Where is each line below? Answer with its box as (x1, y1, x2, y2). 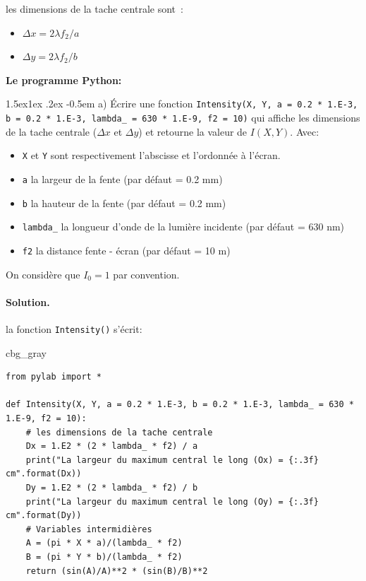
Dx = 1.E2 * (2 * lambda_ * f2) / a (25, 441, 198, 452)
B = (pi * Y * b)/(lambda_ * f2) (25, 551, 183, 562)
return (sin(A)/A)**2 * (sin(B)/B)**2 (25, 565, 208, 576)
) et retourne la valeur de (138, 124, 248, 139)
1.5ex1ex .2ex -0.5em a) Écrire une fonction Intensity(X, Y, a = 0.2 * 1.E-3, (6, 96, 358, 111)
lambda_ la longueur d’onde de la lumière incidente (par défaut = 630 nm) (22, 219, 345, 234)
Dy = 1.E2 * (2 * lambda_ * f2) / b (25, 482, 198, 493)
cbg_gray (6, 345, 47, 360)
